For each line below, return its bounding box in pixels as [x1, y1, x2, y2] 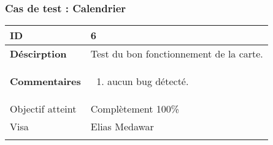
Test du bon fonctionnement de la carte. [90, 46, 263, 61]
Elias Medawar [90, 119, 154, 134]
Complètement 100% [90, 102, 180, 116]
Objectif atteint [10, 102, 77, 116]
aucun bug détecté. [107, 74, 189, 89]
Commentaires [10, 74, 81, 89]
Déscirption [10, 46, 67, 61]
